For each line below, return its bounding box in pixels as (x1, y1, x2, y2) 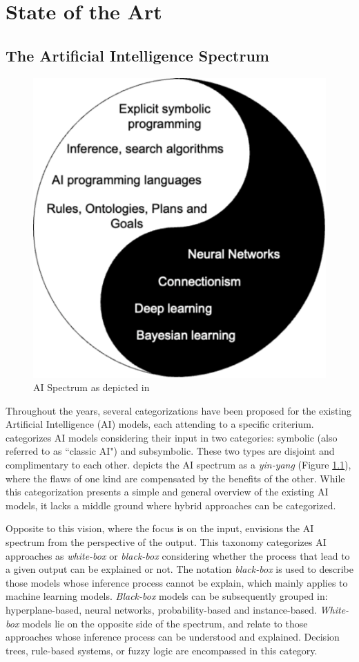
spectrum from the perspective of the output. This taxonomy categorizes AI (6, 535, 327, 549)
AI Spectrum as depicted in (33, 380, 150, 395)
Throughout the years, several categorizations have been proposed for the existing (6, 403, 352, 417)
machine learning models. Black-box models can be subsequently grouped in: (6, 589, 328, 603)
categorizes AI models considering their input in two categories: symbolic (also (6, 430, 338, 444)
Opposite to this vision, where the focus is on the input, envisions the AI (6, 521, 314, 536)
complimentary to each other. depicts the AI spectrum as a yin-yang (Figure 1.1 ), (6, 457, 351, 472)
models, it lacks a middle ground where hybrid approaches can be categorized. (6, 498, 336, 512)
